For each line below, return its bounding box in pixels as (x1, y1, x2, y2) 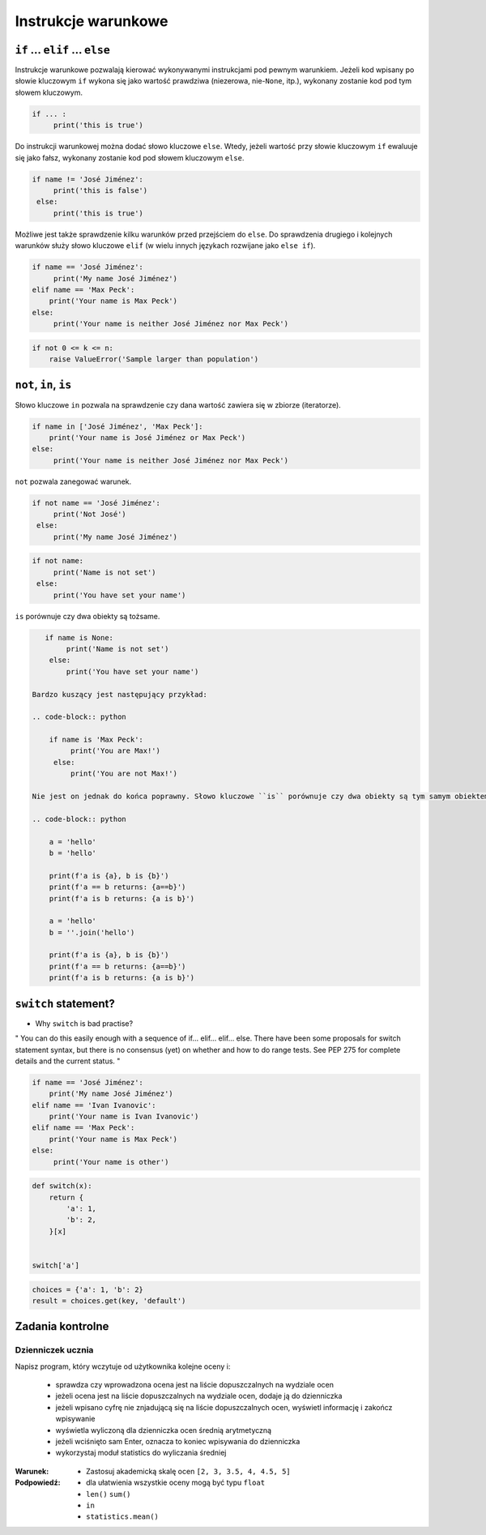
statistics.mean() (86, 1512, 160, 1521)
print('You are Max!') (70, 746, 161, 755)
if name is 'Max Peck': (49, 735, 143, 745)
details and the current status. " (15, 1056, 121, 1066)
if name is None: (45, 633, 113, 642)
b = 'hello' (49, 848, 97, 857)
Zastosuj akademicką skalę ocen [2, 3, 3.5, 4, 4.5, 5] (86, 1466, 291, 1476)
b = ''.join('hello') (49, 928, 135, 937)
